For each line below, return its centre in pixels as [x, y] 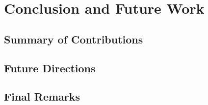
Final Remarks [42, 96]
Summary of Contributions [74, 39]
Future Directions [50, 68]
